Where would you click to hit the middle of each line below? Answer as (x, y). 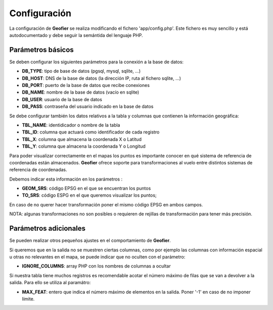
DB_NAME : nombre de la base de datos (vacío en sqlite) (81, 92)
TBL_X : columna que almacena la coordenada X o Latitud (82, 139)
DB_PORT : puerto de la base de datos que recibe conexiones (86, 85)
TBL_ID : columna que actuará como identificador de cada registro (91, 132)
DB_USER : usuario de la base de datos (62, 99)
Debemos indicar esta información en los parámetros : (66, 179)
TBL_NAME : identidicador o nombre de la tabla (71, 125)
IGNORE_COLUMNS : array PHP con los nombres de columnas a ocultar (97, 266)
